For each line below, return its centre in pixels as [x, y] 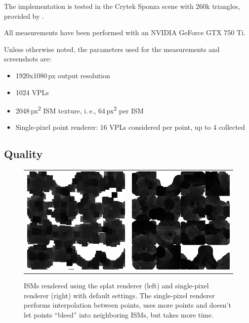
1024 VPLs [32, 92]
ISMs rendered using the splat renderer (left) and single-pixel [116, 286]
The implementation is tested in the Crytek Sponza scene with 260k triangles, [122, 6]
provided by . [24, 16]
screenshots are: [28, 59]
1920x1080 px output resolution [63, 75]
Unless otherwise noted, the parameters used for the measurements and [112, 49]
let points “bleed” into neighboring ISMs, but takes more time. [119, 314]
